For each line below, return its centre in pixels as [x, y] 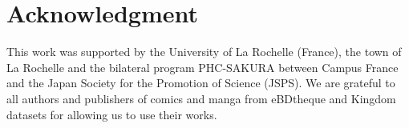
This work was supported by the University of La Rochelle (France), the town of [204, 52]
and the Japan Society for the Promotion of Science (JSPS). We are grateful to [201, 83]
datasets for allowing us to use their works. [112, 114]
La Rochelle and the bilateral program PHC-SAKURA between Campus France [202, 67]
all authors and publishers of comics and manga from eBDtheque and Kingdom [201, 98]
